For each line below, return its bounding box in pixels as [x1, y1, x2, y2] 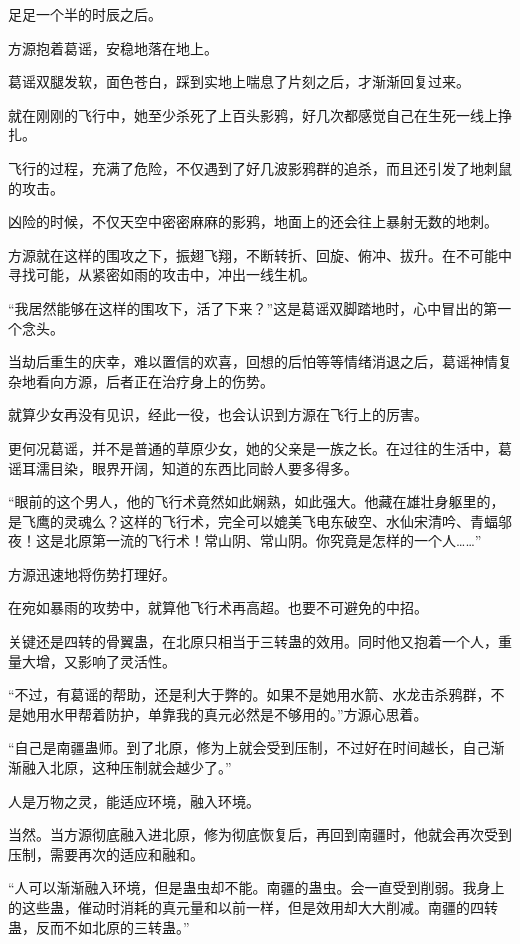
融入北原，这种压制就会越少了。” [21, 757, 232, 778]
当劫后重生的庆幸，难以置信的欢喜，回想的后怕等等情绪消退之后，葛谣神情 [8, 351, 498, 372]
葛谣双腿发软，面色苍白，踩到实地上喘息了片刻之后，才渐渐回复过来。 [8, 71, 470, 92]
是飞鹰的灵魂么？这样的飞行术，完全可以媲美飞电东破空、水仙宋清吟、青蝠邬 [8, 510, 512, 531]
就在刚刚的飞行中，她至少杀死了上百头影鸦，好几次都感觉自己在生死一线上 [8, 104, 498, 125]
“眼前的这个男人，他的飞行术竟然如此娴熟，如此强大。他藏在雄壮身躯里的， [8, 491, 505, 512]
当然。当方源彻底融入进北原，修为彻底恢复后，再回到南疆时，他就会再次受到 [8, 824, 512, 845]
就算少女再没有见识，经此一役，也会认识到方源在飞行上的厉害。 [8, 404, 428, 425]
